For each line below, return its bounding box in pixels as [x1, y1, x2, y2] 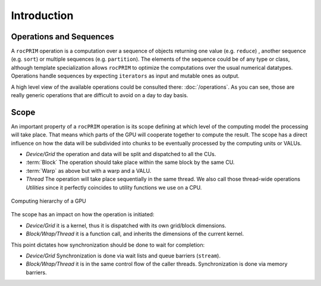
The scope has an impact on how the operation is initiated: [11, 211, 155, 218]
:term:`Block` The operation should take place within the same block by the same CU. [26, 158, 235, 166]
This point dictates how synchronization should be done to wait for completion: [11, 241, 205, 248]
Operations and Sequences [11, 32, 114, 42]
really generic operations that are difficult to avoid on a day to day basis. [11, 92, 188, 99]
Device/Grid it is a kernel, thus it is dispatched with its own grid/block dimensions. [26, 222, 226, 229]
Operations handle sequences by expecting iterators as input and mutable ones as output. [11, 72, 240, 80]
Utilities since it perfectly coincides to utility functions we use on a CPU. [26, 184, 202, 191]
